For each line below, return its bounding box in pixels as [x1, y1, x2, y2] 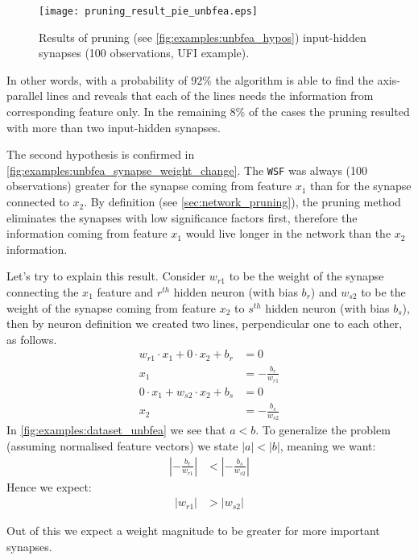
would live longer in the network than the [185, 225, 391, 242]
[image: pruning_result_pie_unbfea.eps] [39, 6, 259, 17]
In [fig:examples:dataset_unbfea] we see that [6, 421, 226, 438]
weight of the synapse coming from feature [6, 299, 216, 316]
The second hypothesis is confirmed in [6, 146, 195, 163]
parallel [6, 87, 43, 104]
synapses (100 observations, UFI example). [39, 44, 250, 61]
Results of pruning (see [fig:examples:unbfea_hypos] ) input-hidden [39, 28, 366, 45]
